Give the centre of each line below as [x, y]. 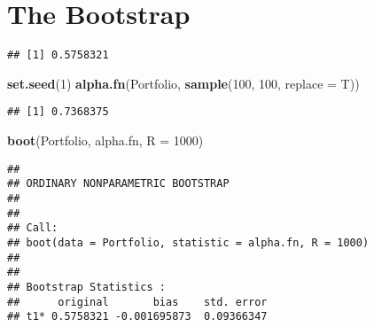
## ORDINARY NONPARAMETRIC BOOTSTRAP [118, 184]
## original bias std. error [137, 302]
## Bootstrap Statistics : [86, 287]
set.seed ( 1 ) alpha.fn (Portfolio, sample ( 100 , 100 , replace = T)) [183, 83]
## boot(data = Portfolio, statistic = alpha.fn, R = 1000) [188, 242]
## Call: [33, 228]
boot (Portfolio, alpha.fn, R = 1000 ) [105, 140]
